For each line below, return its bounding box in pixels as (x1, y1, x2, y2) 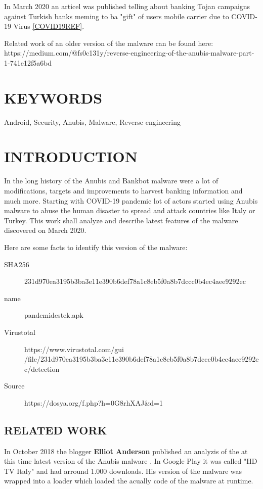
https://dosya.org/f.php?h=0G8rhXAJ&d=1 (24, 397, 163, 408)
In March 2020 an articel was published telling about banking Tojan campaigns (4, 1, 250, 11)
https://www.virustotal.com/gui (24, 344, 124, 354)
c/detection (24, 363, 60, 374)
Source (4, 380, 25, 391)
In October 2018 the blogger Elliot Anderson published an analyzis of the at (4, 446, 248, 456)
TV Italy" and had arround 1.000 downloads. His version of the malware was (4, 465, 242, 476)
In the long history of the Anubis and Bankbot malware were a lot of (4, 175, 218, 186)
